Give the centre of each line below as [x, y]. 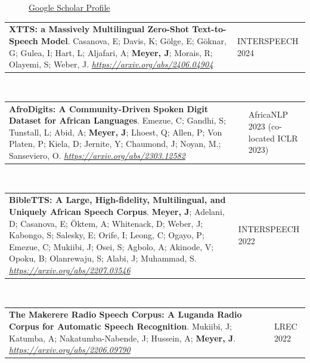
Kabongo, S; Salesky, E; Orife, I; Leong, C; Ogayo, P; [107, 235]
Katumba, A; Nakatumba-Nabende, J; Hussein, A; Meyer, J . [123, 338]
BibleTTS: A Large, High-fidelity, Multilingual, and [117, 200]
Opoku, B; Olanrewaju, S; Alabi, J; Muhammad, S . [103, 258]
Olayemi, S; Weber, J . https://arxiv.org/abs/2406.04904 [111, 64]
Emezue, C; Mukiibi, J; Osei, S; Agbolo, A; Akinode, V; [111, 246]
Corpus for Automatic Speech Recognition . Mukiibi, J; [120, 326]
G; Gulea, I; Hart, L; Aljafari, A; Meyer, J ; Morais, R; [111, 52]
